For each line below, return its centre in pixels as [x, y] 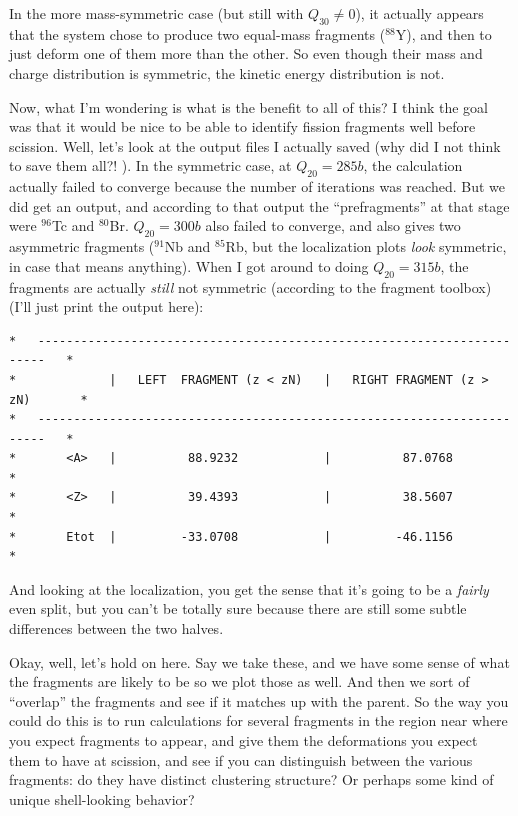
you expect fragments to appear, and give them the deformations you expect [243, 740]
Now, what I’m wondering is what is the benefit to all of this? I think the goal [248, 106]
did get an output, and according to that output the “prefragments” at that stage [259, 205]
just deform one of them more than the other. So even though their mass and [246, 53]
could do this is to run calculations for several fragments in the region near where [258, 720]
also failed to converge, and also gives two [333, 225]
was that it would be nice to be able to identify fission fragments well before [242, 126]
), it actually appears [419, 13]
